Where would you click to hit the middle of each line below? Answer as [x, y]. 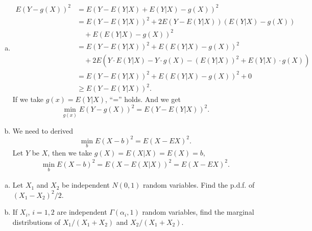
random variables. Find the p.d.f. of [199, 185]
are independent [82, 212]
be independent [86, 185]
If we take [28, 99]
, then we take [70, 152]
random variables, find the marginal [198, 212]
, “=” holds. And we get [143, 99]
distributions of [36, 222]
